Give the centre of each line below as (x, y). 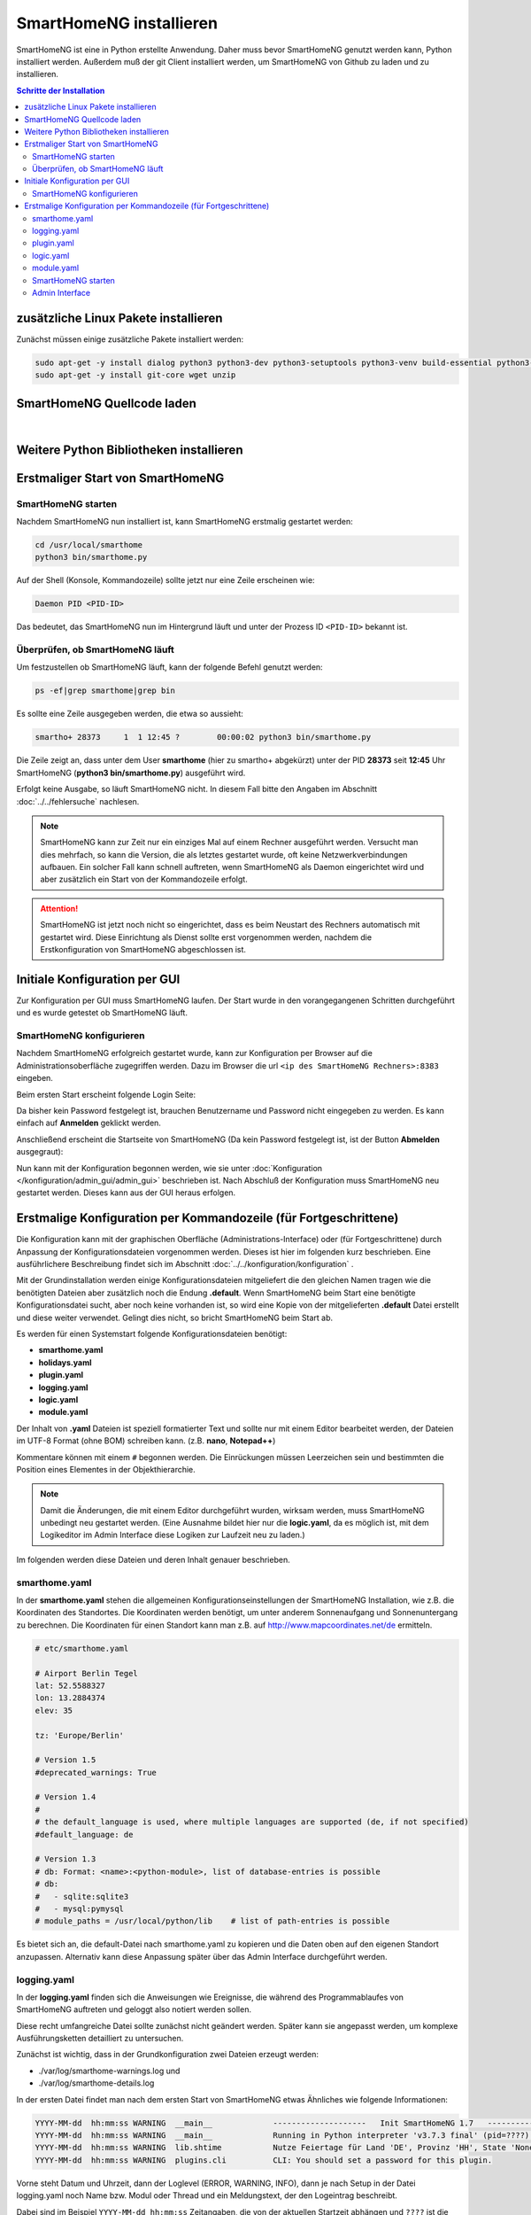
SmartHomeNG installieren (117, 23)
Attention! (59, 908)
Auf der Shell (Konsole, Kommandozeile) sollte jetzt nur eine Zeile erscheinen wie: (165, 580)
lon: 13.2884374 (70, 1698)
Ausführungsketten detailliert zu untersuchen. (100, 2039)
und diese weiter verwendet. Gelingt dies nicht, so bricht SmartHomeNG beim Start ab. (175, 1317)
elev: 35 (54, 1710)
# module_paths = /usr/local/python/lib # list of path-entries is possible (212, 1921)
